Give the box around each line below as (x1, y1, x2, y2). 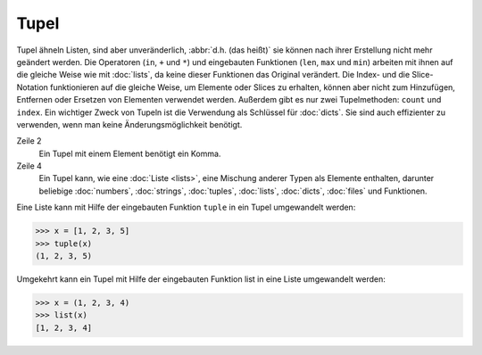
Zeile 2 (16, 136, 42, 146)
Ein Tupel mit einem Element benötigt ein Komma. (38, 148, 221, 159)
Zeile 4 (16, 161, 42, 171)
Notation (16, 81, 49, 93)
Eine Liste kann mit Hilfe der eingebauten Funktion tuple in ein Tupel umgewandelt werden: (16, 202, 356, 213)
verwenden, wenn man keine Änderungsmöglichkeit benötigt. (16, 119, 243, 129)
